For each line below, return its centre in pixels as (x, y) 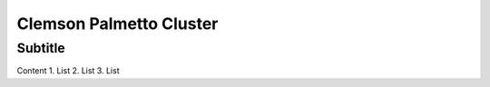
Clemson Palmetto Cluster (118, 24)
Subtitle (41, 48)
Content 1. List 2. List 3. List (68, 71)
